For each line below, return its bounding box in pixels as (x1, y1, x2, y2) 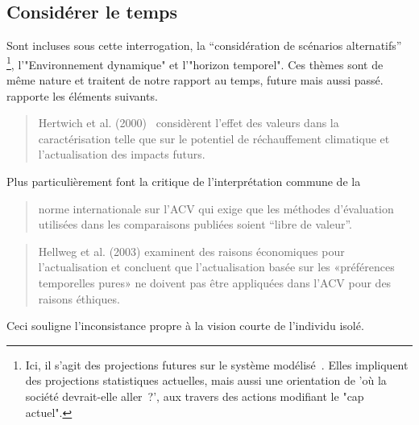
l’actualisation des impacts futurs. (38, 146, 205, 163)
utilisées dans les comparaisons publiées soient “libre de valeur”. (38, 216, 352, 233)
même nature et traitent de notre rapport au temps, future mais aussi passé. (6, 72, 384, 89)
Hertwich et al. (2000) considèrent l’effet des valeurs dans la (38, 114, 339, 131)
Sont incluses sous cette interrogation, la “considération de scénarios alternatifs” (6, 37, 402, 54)
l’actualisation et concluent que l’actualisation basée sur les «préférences (38, 258, 395, 275)
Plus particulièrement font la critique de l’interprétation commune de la (6, 173, 361, 190)
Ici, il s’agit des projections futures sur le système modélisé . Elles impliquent (25, 356, 409, 373)
